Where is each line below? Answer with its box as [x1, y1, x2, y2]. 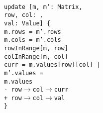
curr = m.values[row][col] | [4, 61, 101, 69]
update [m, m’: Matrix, [4, 3, 83, 10]
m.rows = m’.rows [4, 28, 61, 35]
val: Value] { [4, 19, 51, 27]
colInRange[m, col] [4, 53, 68, 60]
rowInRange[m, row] [4, 44, 68, 52]
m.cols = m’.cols [4, 36, 61, 44]
